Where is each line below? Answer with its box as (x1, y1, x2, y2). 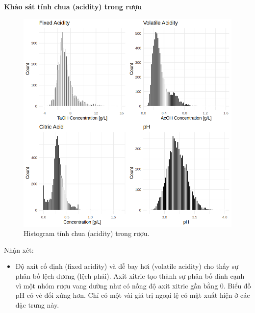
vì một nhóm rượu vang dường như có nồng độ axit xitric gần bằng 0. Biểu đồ (15, 280, 251, 290)
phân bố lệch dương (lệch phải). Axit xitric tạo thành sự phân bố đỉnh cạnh (15, 270, 245, 281)
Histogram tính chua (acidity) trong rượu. (24, 228, 150, 238)
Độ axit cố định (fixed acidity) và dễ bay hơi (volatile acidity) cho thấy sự (15, 261, 238, 271)
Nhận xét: (4, 244, 34, 255)
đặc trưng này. (15, 299, 59, 310)
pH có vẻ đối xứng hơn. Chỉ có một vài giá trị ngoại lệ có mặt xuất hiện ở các (15, 290, 250, 300)
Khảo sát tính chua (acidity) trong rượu (4, 1, 142, 11)
